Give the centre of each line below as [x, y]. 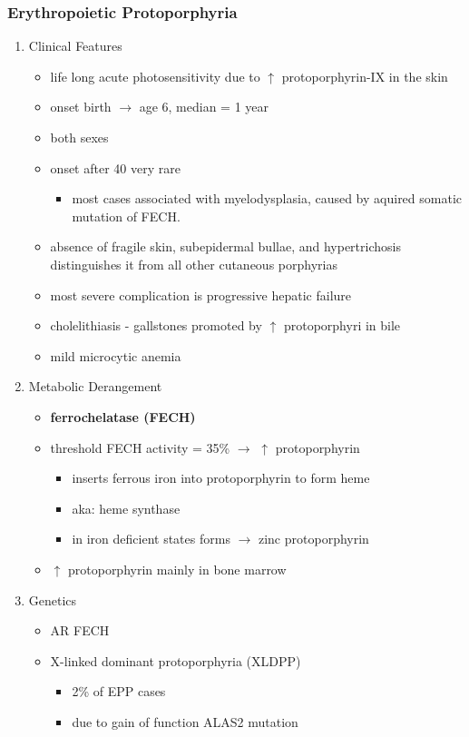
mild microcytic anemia [116, 355]
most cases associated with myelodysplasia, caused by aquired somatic [267, 198]
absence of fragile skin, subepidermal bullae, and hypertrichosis [225, 246]
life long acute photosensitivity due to [155, 76]
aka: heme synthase [126, 508]
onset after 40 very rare [115, 167]
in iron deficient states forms [151, 539]
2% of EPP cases [119, 691]
